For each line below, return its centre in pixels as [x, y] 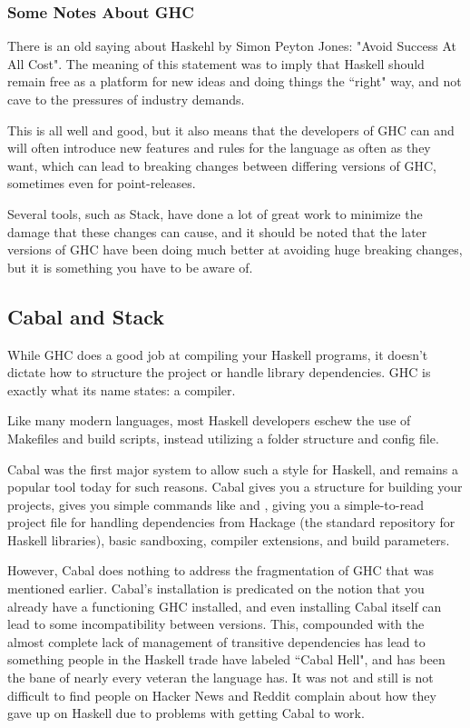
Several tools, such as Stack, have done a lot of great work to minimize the [215, 213]
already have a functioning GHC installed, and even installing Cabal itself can [225, 606]
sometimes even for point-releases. [102, 183]
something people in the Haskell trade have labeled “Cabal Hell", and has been [226, 659]
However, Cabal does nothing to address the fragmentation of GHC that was [220, 570]
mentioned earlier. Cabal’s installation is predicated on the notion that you [216, 588]
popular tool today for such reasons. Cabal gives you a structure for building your [235, 487]
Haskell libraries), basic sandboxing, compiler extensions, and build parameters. [229, 539]
